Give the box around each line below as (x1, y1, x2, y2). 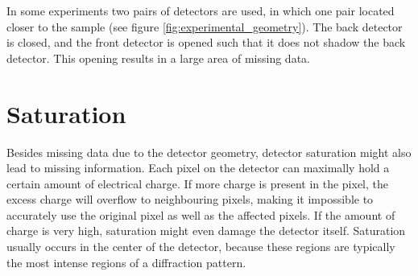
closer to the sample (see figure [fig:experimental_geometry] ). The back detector (6, 18, 403, 35)
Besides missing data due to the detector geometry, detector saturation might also (6, 143, 412, 160)
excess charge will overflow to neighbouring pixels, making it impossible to (6, 191, 374, 208)
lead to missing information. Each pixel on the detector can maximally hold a (6, 159, 390, 176)
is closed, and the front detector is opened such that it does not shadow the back (6, 34, 406, 51)
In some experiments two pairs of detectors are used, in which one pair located (6, 2, 395, 19)
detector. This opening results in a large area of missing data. (6, 49, 310, 66)
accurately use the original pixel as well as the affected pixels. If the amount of (6, 206, 395, 223)
